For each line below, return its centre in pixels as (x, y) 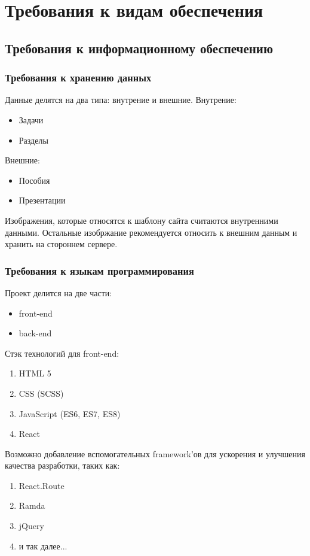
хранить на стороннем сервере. (61, 244)
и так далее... (43, 546)
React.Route (42, 485)
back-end (35, 333)
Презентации (42, 200)
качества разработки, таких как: (62, 465)
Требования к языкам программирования (99, 270)
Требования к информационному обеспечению (139, 48)
